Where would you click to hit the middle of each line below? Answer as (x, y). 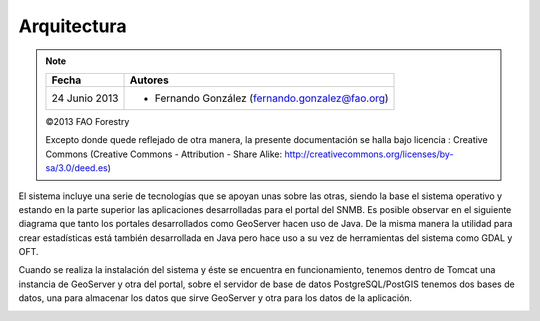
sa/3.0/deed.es (77, 168)
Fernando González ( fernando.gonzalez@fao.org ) (271, 98)
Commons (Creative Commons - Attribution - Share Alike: (164, 154)
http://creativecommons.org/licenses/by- (369, 154)
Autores (149, 80)
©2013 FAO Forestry (87, 121)
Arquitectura (72, 26)
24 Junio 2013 (85, 98)
